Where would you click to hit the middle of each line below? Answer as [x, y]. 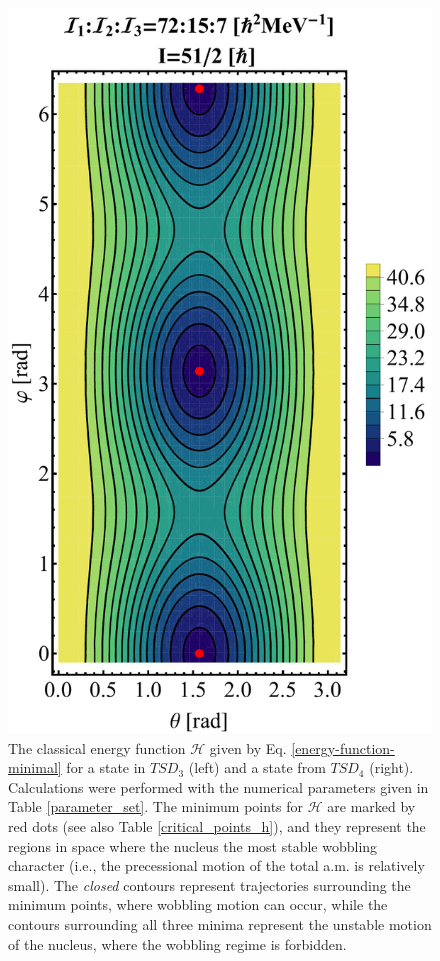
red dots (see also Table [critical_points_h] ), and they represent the [217, 826]
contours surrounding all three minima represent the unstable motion [220, 923]
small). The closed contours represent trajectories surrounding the [209, 884]
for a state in [106, 767]
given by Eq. [248, 747]
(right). [391, 767]
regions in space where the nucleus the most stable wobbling [193, 845]
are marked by [371, 806]
